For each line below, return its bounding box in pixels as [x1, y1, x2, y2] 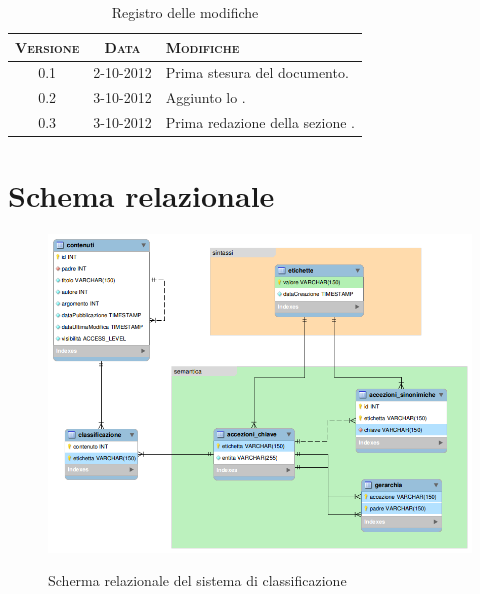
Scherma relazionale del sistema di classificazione [48, 570, 347, 591]
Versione [15, 36, 80, 57]
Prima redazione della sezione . [165, 112, 355, 133]
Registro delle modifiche [111, 2, 259, 22]
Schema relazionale [8, 175, 275, 216]
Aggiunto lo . [165, 87, 246, 108]
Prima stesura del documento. [165, 62, 349, 83]
